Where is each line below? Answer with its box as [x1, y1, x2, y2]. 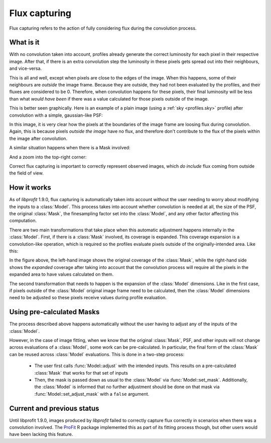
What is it [9, 38, 40, 47]
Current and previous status [9, 404, 99, 412]
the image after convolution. [9, 135, 68, 141]
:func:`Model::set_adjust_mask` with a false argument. [34, 391, 150, 397]
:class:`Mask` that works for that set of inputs [34, 370, 128, 376]
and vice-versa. [9, 65, 42, 71]
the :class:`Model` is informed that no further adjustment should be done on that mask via [34, 384, 220, 390]
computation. [9, 218, 37, 224]
